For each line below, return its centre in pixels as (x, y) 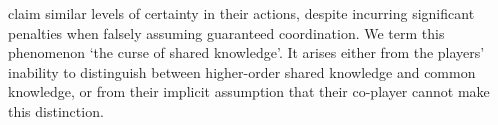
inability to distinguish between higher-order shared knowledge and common (242, 71)
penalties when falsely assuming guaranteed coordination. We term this (226, 32)
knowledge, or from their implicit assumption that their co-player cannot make (249, 91)
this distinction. (56, 110)
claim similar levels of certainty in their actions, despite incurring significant (241, 13)
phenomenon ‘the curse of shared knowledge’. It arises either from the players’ (246, 52)
